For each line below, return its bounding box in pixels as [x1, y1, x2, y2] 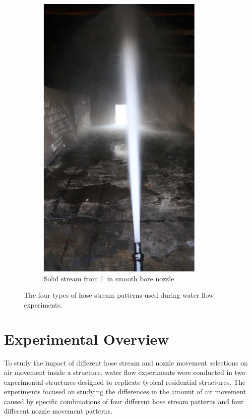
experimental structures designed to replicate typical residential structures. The [4, 376, 246, 387]
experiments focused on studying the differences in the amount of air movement [4, 386, 246, 397]
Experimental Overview [4, 328, 169, 349]
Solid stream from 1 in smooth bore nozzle [44, 273, 174, 283]
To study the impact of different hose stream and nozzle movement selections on [4, 357, 248, 367]
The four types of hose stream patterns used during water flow [24, 290, 214, 300]
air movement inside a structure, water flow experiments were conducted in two [4, 367, 246, 377]
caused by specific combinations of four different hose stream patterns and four [4, 396, 244, 406]
